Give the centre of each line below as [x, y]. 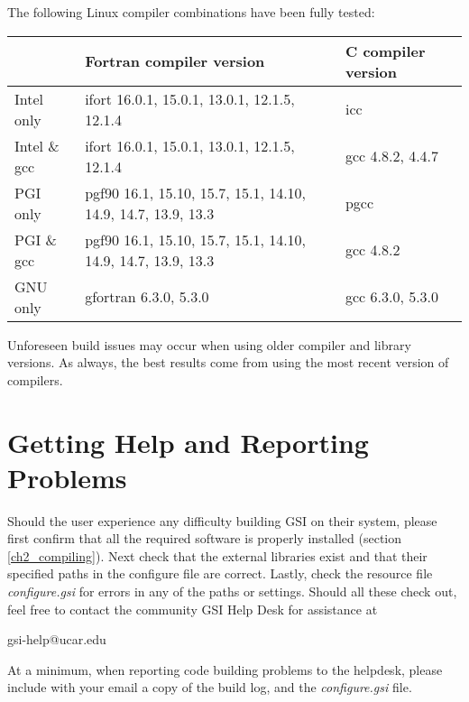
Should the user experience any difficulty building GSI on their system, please [222, 520]
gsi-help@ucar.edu [57, 639]
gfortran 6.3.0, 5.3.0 [147, 297]
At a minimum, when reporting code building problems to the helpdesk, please [225, 669]
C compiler [385, 51]
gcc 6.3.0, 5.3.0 [392, 297]
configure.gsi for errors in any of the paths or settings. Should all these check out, [232, 591]
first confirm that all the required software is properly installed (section [205, 538]
